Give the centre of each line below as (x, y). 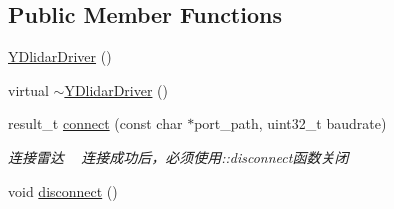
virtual (28, 89)
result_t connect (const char (95, 123)
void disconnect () (63, 190)
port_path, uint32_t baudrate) (290, 123)
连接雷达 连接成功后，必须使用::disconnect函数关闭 (178, 156)
